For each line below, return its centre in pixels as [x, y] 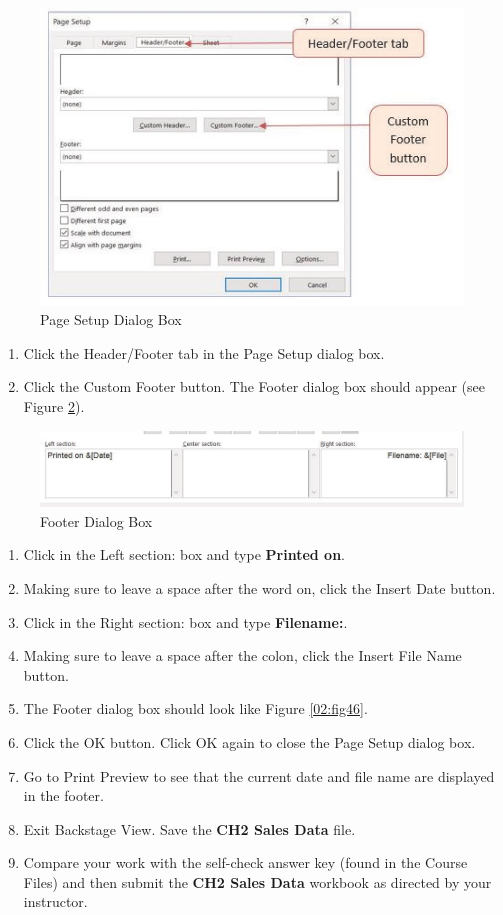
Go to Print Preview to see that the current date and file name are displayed [259, 775]
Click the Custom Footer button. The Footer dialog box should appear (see [254, 386]
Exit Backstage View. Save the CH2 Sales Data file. [189, 828]
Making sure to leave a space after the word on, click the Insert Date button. [259, 587]
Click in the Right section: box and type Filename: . [185, 621]
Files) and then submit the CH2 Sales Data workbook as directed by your [257, 881]
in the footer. [63, 795]
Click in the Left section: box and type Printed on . [184, 554]
